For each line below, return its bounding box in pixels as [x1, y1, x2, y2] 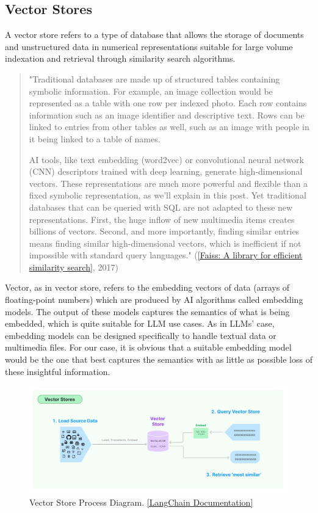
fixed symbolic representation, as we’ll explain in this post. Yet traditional [29, 189, 306, 202]
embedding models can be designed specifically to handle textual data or [5, 329, 276, 341]
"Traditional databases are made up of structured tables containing [29, 72, 280, 85]
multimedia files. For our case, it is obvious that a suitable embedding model [5, 341, 292, 354]
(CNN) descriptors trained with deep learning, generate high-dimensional [29, 165, 303, 178]
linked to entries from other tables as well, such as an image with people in [29, 120, 309, 133]
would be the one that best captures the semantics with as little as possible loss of [5, 353, 313, 366]
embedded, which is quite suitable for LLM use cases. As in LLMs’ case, [5, 317, 275, 330]
